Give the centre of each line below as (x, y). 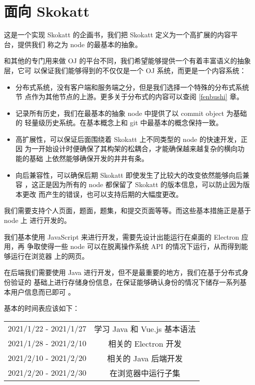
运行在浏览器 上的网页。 (50, 256)
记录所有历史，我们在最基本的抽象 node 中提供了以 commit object (120, 113)
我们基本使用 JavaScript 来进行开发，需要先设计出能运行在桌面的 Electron (122, 236)
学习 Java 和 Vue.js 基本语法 (145, 329)
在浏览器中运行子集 (145, 373)
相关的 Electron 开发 (145, 343)
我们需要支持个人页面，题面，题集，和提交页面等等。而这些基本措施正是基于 (127, 210)
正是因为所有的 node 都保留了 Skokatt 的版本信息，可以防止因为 (141, 184)
